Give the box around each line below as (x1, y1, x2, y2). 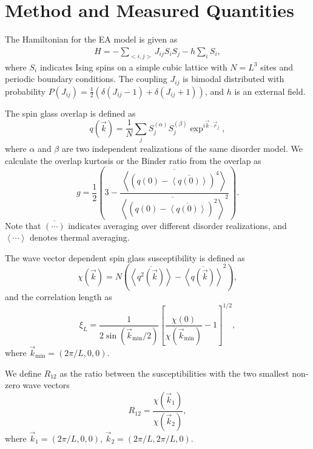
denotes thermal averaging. (29, 231, 130, 244)
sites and (260, 60, 293, 73)
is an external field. (234, 84, 306, 97)
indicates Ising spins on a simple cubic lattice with (39, 60, 227, 73)
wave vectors (22, 379, 70, 391)
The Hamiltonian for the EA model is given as (5, 33, 178, 46)
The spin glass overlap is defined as (5, 106, 136, 119)
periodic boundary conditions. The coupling (5, 72, 167, 85)
